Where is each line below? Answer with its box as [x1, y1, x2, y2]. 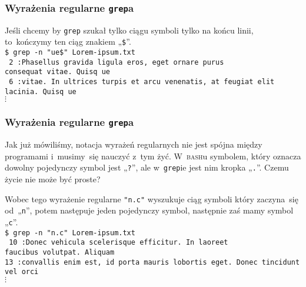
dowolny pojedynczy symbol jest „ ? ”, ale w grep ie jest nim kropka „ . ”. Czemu [5, 161, 289, 173]
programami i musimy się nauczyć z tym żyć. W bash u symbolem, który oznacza [5, 149, 301, 162]
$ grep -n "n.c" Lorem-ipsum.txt [5, 228, 135, 237]
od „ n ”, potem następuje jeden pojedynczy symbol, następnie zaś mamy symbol [5, 204, 294, 216]
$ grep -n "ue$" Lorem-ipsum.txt [5, 48, 135, 57]
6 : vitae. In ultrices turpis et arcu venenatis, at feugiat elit [9, 78, 275, 86]
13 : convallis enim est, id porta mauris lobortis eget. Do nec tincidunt [5, 258, 300, 266]
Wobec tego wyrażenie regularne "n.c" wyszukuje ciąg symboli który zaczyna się [5, 192, 298, 205]
